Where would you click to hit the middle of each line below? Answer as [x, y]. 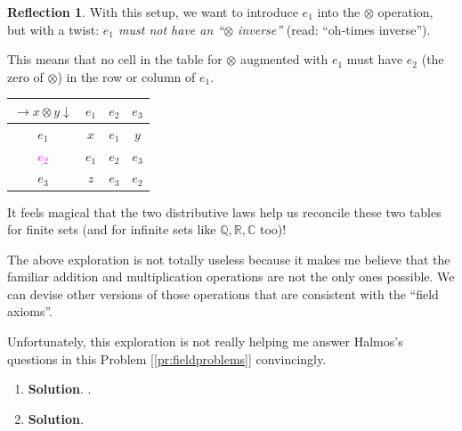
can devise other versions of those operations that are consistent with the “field [223, 293]
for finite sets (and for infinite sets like [112, 229]
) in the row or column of [126, 76]
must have [375, 59]
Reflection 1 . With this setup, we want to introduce [153, 12]
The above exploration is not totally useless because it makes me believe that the [229, 259]
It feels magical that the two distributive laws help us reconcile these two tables [224, 211]
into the [339, 12]
